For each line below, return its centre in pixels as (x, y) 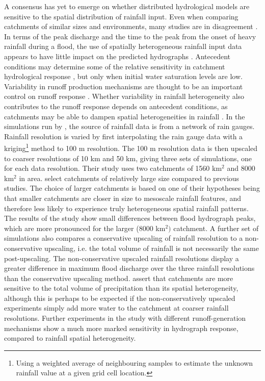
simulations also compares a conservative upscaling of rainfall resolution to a (124, 238)
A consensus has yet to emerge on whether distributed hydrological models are (127, 6)
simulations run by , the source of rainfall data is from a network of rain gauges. (129, 126)
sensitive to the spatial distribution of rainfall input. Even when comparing (121, 16)
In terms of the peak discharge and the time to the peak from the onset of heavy (130, 36)
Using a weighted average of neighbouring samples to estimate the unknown (135, 362)
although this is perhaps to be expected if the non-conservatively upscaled (120, 298)
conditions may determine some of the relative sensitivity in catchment (115, 66)
